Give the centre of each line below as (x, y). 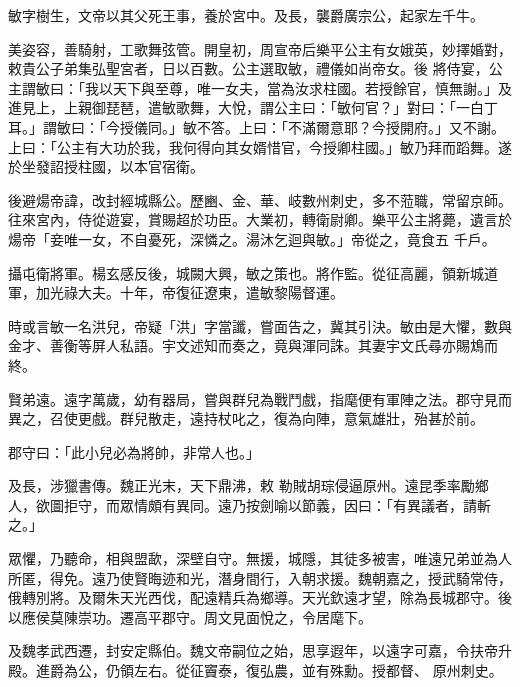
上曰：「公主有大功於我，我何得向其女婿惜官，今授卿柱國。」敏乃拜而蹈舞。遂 (260, 146)
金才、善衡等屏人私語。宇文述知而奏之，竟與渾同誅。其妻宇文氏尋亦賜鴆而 (253, 345)
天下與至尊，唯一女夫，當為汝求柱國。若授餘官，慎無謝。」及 (312, 87)
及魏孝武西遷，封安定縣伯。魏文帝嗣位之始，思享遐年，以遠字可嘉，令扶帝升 (260, 650)
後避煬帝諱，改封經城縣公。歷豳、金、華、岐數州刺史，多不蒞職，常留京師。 (260, 199)
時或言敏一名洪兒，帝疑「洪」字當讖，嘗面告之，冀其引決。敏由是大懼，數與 (260, 325)
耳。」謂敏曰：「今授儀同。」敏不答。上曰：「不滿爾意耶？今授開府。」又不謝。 (256, 126)
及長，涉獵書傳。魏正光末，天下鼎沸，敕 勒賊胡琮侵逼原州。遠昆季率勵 (241, 485)
